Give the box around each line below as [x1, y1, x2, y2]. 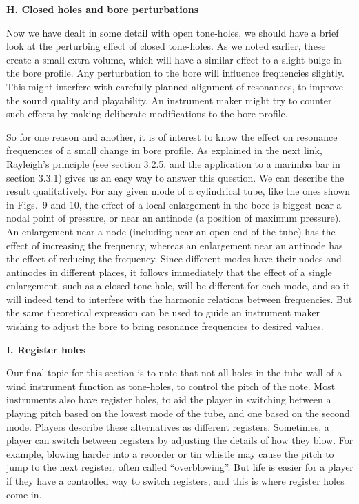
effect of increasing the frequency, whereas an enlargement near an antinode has [6, 238, 343, 252]
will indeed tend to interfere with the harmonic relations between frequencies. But [6, 291, 353, 306]
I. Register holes [6, 342, 86, 356]
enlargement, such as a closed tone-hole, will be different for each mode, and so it [6, 278, 350, 293]
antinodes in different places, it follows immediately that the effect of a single [6, 264, 332, 279]
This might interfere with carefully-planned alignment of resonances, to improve [6, 79, 343, 93]
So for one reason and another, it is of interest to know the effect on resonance [6, 129, 338, 144]
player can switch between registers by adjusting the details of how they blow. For [6, 433, 353, 447]
